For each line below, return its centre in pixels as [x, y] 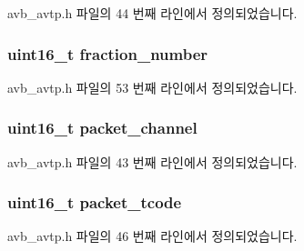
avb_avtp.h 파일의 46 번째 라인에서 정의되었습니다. [152, 236]
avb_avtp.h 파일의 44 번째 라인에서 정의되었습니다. [152, 13]
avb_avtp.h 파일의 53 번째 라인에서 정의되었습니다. [152, 87]
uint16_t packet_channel [102, 128]
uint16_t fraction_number [108, 53]
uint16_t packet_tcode [95, 202]
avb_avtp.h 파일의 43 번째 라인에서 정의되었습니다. [152, 161]
